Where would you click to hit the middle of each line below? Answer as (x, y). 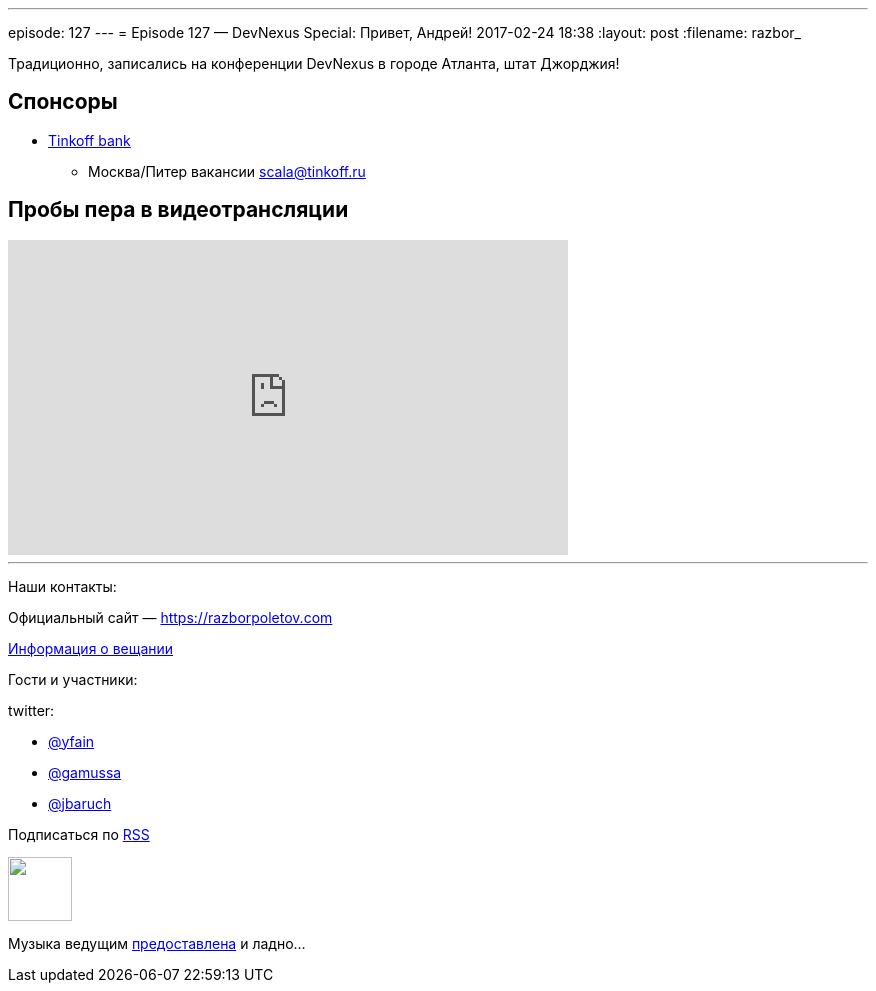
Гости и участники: (73, 679)
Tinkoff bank (89, 140)
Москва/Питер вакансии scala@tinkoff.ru (227, 171)
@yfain (71, 741)
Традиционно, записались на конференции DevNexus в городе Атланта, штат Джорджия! (314, 63)
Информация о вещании (91, 648)
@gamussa (85, 772)
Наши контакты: (62, 586)
